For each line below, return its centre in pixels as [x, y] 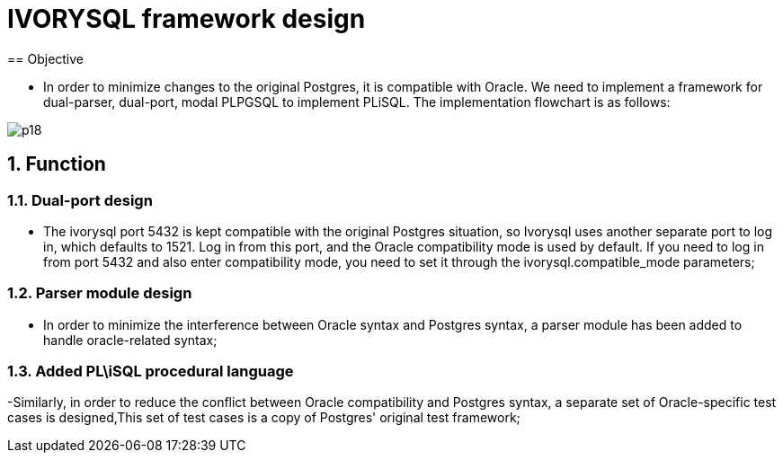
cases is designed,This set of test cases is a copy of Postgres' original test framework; [264, 418]
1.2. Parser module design [100, 293]
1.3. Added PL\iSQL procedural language [151, 372]
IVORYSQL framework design [187, 19]
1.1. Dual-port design [80, 200]
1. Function [57, 164]
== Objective [46, 58]
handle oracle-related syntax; [130, 340]
